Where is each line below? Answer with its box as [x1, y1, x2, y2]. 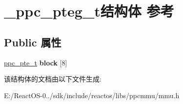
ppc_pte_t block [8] [4, 57, 67, 67]
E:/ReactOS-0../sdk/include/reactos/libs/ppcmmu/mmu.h [4, 90, 180, 100]
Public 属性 [4, 34, 61, 49]
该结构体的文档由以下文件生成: [4, 74, 102, 84]
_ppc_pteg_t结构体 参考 [4, 1, 174, 21]
